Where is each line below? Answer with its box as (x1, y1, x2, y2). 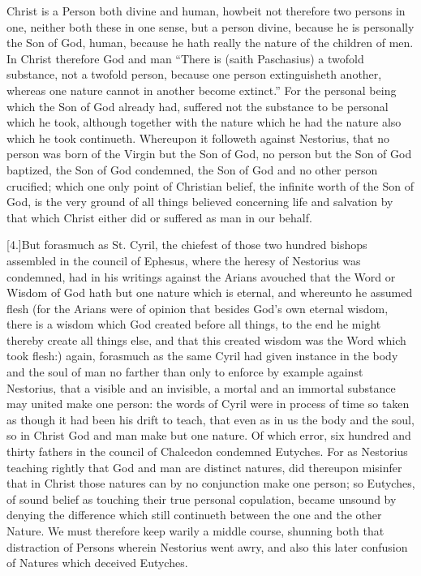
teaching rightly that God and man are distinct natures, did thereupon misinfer (6, 458, 402, 475)
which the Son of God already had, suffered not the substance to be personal (6, 97, 389, 114)
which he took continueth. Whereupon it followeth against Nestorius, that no (6, 129, 390, 146)
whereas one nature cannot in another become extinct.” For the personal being (6, 81, 397, 98)
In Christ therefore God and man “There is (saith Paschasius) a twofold (6, 49, 364, 67)
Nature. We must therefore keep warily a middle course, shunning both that (6, 522, 384, 539)
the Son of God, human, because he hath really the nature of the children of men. (6, 34, 414, 51)
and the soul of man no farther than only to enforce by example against (6, 363, 363, 380)
